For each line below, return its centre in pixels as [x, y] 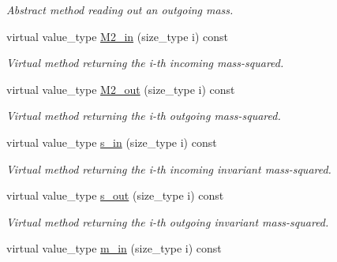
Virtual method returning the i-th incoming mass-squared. [145, 63]
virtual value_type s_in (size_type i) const [112, 142]
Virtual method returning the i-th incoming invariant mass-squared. [169, 168]
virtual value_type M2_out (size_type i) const [121, 89]
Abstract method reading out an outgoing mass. [120, 9]
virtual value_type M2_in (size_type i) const [117, 36]
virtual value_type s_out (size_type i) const [115, 195]
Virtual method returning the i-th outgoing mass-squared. [144, 116]
